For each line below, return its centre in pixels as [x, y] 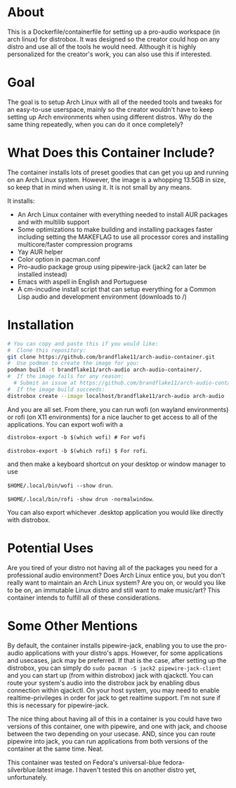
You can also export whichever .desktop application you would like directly [115, 512]
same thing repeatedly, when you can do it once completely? [96, 124]
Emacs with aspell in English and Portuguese [82, 281]
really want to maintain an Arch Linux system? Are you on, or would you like [117, 582]
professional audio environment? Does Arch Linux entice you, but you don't [116, 575]
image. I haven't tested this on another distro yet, [125, 770]
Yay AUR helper [40, 252]
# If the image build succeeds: [56, 389]
